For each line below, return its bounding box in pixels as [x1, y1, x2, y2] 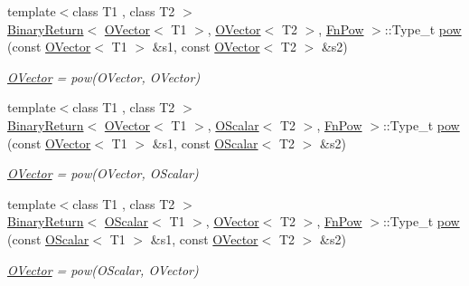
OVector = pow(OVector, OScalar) [7, 164, 199, 183]
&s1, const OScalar [152, 133, 258, 152]
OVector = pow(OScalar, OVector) [7, 260, 199, 279]
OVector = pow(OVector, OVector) [7, 67, 201, 86]
